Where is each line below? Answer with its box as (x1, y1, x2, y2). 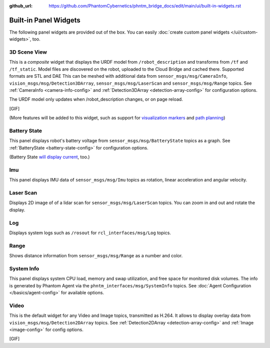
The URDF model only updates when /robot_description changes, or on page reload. (9, 96, 183, 102)
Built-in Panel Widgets (9, 16, 81, 25)
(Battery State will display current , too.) (9, 154, 90, 160)
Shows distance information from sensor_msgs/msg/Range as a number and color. (9, 253, 183, 259)
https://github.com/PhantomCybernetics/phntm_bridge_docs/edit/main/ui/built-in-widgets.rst (48, 3, 241, 9)
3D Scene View (9, 49, 47, 56)
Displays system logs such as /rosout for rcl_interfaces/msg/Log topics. (9, 230, 171, 236)
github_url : (9, 3, 32, 9)
